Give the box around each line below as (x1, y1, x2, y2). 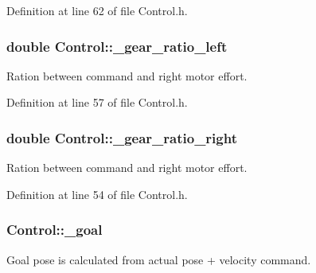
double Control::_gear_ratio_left (6, 36, 228, 56)
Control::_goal (6, 220, 103, 240)
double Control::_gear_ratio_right (6, 127, 237, 147)
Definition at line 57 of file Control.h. (6, 94, 188, 111)
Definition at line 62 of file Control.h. (6, 2, 188, 18)
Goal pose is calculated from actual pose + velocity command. (6, 251, 311, 267)
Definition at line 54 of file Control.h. (6, 185, 188, 202)
